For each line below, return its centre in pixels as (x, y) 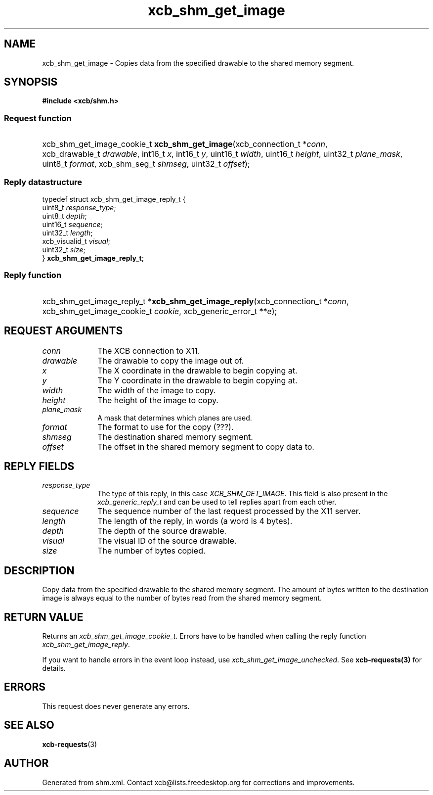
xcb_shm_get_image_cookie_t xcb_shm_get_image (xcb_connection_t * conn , (185, 144)
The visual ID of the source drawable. (167, 541)
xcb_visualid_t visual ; (76, 241)
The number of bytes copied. (152, 551)
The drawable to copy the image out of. (171, 360)
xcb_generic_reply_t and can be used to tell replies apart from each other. (217, 502)
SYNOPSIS (31, 82)
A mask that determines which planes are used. (175, 418)
